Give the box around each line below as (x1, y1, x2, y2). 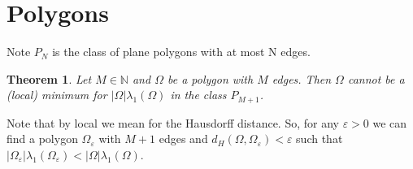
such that (296, 130, 343, 147)
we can (372, 114, 407, 131)
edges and (159, 130, 208, 147)
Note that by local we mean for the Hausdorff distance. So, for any (7, 114, 339, 131)
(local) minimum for (7, 86, 107, 103)
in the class (170, 86, 227, 103)
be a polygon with (167, 70, 254, 87)
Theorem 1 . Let (7, 70, 92, 87)
